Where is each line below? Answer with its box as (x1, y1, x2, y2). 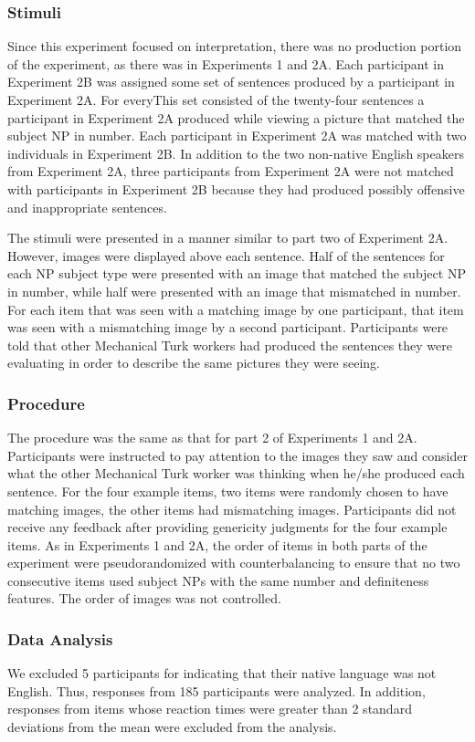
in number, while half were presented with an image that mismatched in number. (7, 281, 461, 300)
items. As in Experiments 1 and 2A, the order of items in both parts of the (7, 535, 427, 554)
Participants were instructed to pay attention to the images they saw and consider (7, 445, 468, 465)
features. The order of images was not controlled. (7, 589, 281, 608)
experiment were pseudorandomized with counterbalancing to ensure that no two (7, 553, 460, 572)
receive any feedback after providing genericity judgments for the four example (7, 517, 448, 537)
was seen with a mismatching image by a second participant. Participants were (7, 318, 449, 337)
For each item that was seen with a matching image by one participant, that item (7, 299, 464, 319)
